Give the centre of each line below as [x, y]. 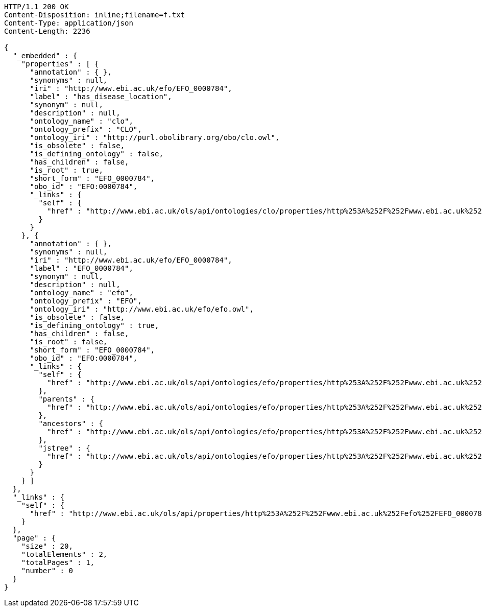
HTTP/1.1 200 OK [37, 7]
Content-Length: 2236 [47, 31]
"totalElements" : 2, [64, 554]
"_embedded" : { [45, 56]
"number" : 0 [47, 571]
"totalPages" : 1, [58, 562]
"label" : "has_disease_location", [101, 97]
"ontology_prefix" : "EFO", [86, 301]
